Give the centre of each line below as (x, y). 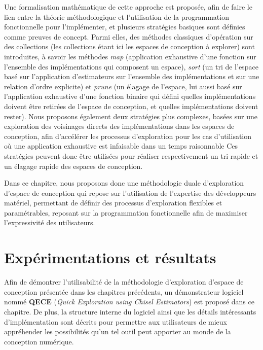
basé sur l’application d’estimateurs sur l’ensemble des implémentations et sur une (132, 76)
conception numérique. (39, 341)
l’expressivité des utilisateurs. (50, 222)
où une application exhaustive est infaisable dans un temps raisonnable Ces (121, 146)
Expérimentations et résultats (110, 257)
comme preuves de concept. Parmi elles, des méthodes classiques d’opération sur (129, 36)
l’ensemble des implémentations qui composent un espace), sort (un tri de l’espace (131, 66)
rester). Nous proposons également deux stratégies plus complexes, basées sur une (131, 116)
